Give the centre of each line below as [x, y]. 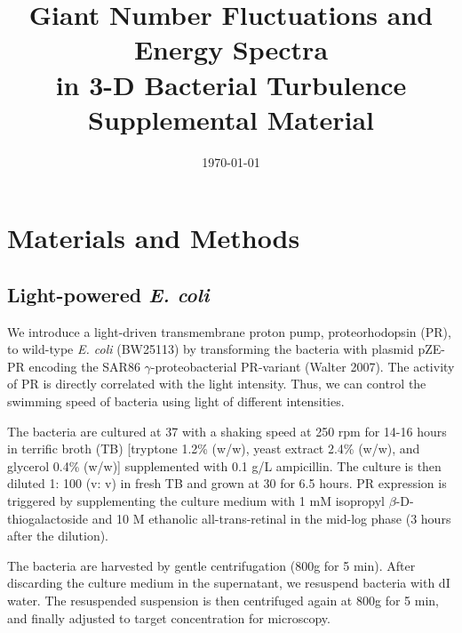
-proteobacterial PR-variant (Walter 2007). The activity [303, 366]
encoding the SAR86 [84, 366]
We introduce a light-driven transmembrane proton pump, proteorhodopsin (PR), [229, 331]
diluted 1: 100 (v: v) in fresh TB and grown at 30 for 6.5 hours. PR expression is [227, 483]
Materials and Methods [154, 238]
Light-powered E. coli [108, 294]
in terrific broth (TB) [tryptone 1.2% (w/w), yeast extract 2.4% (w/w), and [214, 449]
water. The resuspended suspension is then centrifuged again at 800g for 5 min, [223, 600]
